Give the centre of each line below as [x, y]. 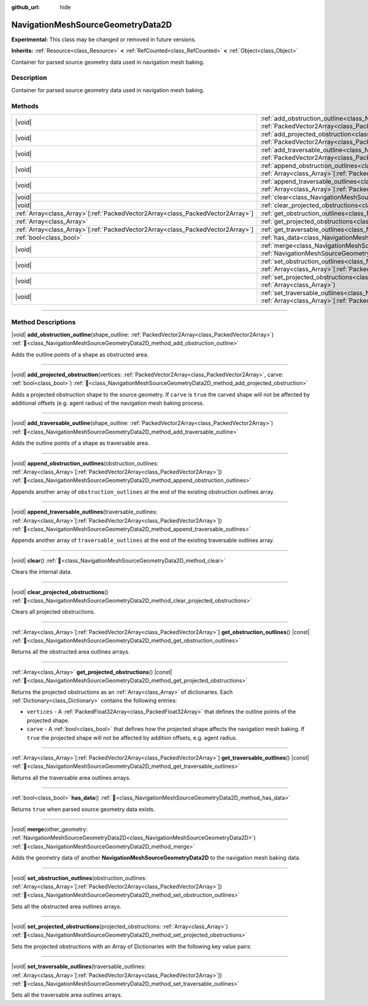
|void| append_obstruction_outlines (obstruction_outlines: [85, 463]
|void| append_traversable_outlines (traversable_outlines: [84, 512]
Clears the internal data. [42, 572]
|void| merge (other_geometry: [50, 829]
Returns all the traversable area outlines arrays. [71, 777]
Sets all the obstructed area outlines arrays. [67, 906]
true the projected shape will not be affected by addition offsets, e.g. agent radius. [132, 737]
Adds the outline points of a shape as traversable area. [80, 443]
